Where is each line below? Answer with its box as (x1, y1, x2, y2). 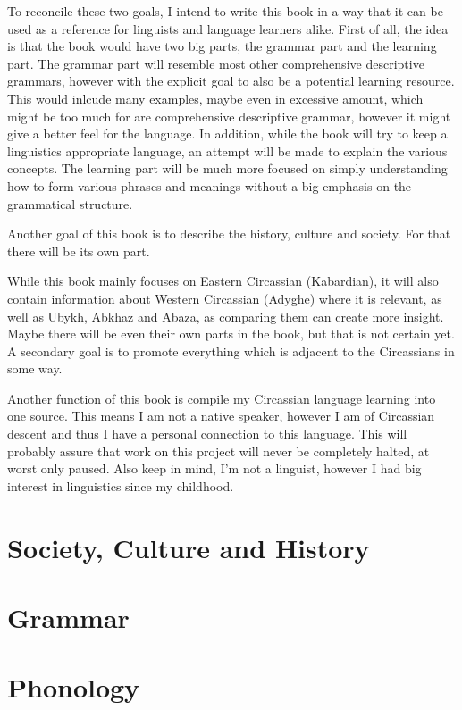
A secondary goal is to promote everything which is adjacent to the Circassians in (7, 341, 455, 360)
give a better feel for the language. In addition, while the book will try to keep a (7, 124, 448, 143)
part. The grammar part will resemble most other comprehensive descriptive (7, 54, 424, 72)
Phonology (7, 669, 140, 706)
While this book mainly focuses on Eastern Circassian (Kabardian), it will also (7, 271, 439, 290)
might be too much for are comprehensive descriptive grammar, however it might (7, 106, 451, 125)
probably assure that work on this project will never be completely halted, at (7, 441, 430, 460)
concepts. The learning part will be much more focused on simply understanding (7, 159, 448, 178)
